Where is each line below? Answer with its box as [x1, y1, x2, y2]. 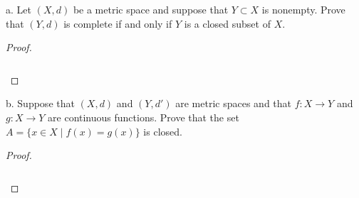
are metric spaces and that [175, 96, 292, 111]
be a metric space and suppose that [73, 2, 229, 16]
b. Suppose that [6, 96, 75, 111]
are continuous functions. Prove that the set [48, 110, 239, 125]
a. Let [6, 2, 31, 16]
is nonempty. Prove [261, 2, 345, 16]
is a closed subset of [184, 16, 271, 31]
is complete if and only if [63, 16, 172, 31]
